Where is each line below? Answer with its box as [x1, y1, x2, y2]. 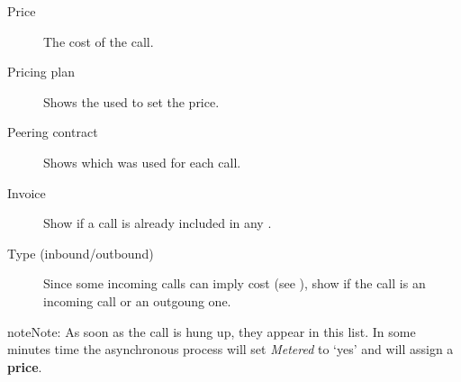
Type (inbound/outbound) [7, 243, 154, 262]
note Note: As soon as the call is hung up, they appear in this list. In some [7, 322, 416, 341]
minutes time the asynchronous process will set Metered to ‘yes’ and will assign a [7, 340, 454, 359]
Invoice [7, 183, 46, 202]
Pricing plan [7, 62, 75, 81]
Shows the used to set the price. [43, 92, 220, 111]
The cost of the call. [43, 32, 154, 50]
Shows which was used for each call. [43, 152, 241, 171]
